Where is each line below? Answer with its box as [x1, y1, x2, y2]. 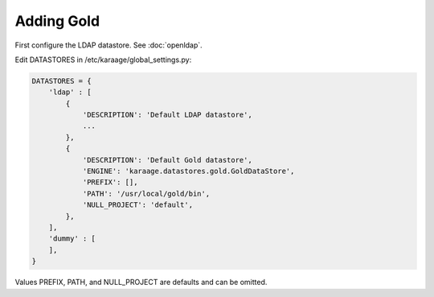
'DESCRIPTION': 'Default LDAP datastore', [82, 110, 252, 120]
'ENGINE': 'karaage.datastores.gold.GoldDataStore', [82, 167, 295, 176]
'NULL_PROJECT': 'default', [82, 200, 193, 209]
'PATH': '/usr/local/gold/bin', [82, 189, 211, 198]
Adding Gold [14, 12, 100, 30]
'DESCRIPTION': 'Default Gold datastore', [82, 155, 252, 164]
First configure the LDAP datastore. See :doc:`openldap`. [14, 40, 203, 50]
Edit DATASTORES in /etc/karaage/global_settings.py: [14, 55, 192, 64]
